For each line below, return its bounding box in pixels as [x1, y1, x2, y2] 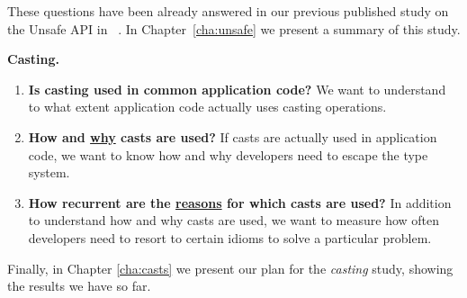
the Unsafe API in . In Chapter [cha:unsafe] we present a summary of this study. [7, 19, 461, 38]
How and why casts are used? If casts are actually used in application [28, 127, 437, 146]
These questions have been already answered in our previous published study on [7, 2, 449, 20]
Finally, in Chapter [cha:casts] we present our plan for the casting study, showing [7, 258, 454, 277]
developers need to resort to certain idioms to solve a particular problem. [28, 228, 432, 247]
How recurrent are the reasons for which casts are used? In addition [28, 193, 452, 212]
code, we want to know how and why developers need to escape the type [28, 145, 428, 164]
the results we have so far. [7, 276, 151, 295]
